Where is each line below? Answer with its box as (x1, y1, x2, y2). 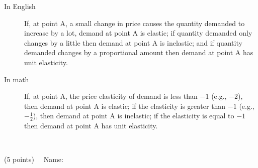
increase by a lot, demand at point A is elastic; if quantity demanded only (24, 28, 252, 38)
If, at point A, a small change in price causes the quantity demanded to (24, 18, 245, 28)
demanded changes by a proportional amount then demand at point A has (24, 47, 253, 58)
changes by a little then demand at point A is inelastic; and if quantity (24, 37, 242, 48)
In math (4, 74, 29, 84)
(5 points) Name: (4, 154, 63, 164)
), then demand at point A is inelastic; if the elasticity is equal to (33, 110, 234, 121)
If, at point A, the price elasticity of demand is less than (24, 91, 198, 101)
